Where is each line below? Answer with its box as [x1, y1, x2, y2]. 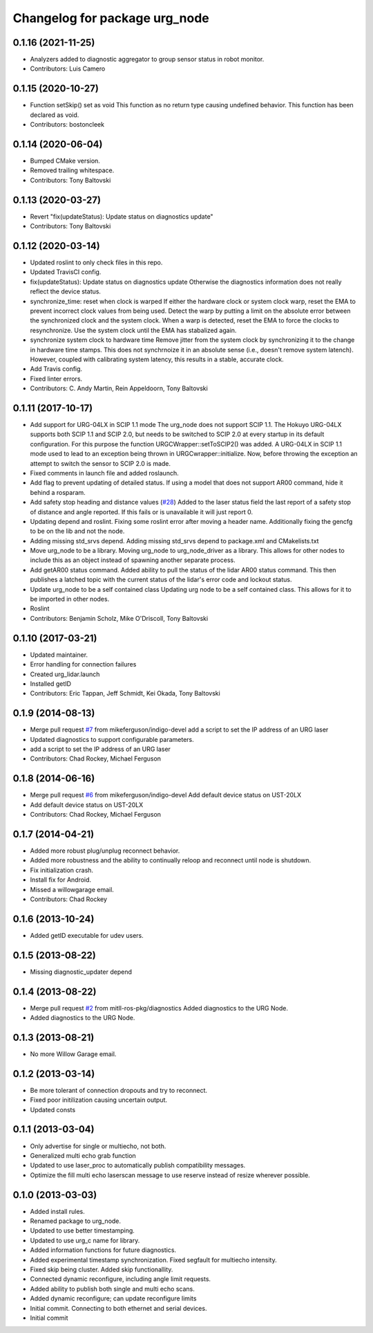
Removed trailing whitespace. [30, 166, 115, 174]
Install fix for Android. [30, 876, 92, 884]
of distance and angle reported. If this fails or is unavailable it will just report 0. [30, 507, 254, 516]
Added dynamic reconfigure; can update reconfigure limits [30, 1294, 197, 1303]
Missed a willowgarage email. [30, 885, 114, 894]
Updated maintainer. [30, 651, 88, 659]
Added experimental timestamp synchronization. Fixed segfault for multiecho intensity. [30, 1255, 277, 1264]
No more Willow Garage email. [30, 1049, 117, 1058]
